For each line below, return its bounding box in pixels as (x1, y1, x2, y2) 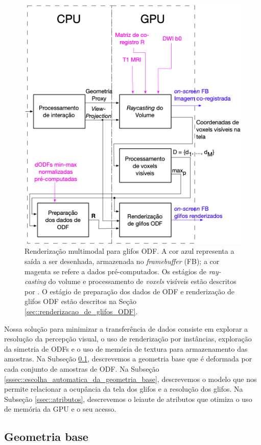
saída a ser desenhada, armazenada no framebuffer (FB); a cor (25, 256, 220, 267)
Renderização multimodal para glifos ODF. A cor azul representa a (25, 246, 234, 256)
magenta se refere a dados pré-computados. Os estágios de (25, 266, 206, 276)
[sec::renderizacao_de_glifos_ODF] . (25, 306, 138, 317)
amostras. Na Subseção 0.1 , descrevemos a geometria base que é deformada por (4, 353, 252, 364)
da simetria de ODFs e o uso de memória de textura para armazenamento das (4, 343, 248, 354)
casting (25, 276, 46, 287)
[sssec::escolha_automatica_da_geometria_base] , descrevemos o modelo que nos (4, 373, 257, 384)
